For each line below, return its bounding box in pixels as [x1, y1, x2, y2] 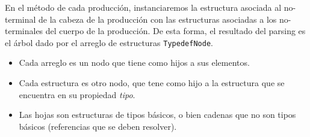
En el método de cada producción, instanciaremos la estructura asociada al [5, 1, 282, 13]
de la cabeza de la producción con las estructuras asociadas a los [39, 13, 277, 25]
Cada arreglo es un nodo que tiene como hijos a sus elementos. [19, 56, 250, 69]
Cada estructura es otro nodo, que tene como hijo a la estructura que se [19, 77, 285, 89]
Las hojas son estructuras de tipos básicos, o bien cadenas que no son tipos [19, 108, 296, 121]
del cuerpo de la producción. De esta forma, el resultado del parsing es [45, 25, 306, 37]
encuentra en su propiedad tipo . [19, 88, 135, 101]
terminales [5, 25, 43, 37]
